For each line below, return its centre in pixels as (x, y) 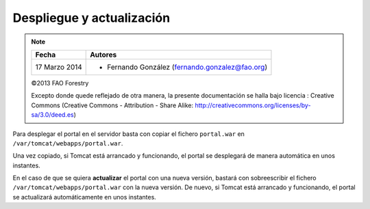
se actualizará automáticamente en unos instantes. (85, 197)
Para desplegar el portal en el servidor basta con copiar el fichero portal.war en (128, 134)
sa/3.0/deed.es (53, 115)
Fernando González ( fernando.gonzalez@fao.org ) (187, 67)
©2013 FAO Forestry (60, 83)
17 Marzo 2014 (59, 67)
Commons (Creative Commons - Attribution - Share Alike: (112, 105)
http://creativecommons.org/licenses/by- (253, 105)
